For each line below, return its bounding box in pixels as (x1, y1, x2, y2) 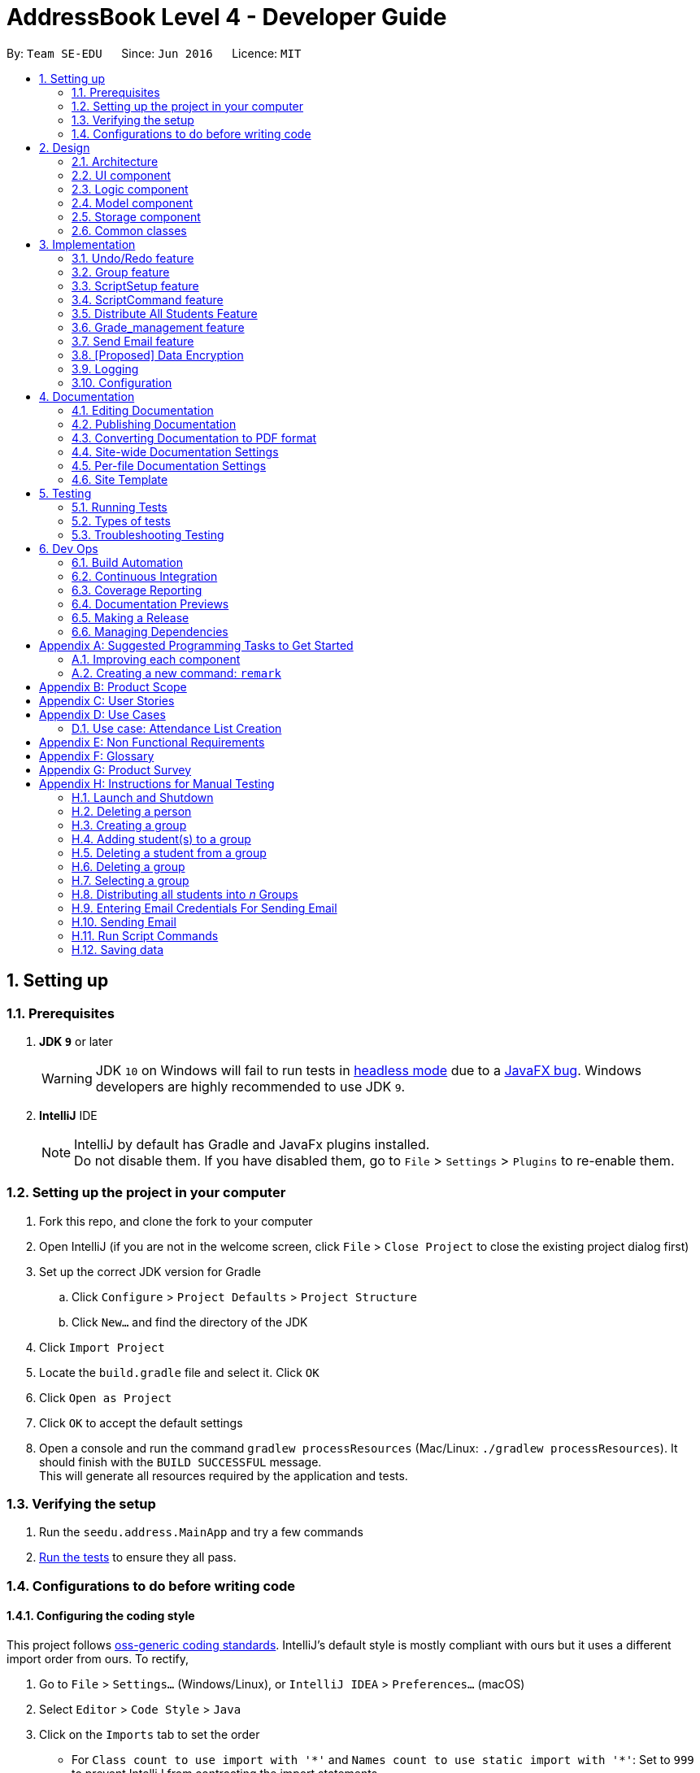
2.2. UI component (72, 168, 172, 182)
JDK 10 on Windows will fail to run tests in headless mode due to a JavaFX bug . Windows (95, 1061, 641, 1078)
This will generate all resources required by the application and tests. (39, 1468, 408, 1483)
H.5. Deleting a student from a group (72, 845, 267, 860)
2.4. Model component (72, 195, 193, 210)
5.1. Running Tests (72, 499, 167, 514)
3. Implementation (39, 237, 136, 251)
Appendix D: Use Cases (39, 707, 166, 721)
